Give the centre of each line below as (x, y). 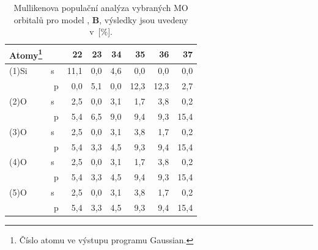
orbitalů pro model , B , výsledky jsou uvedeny (101, 19)
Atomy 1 (26, 54)
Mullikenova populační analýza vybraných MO (101, 7)
